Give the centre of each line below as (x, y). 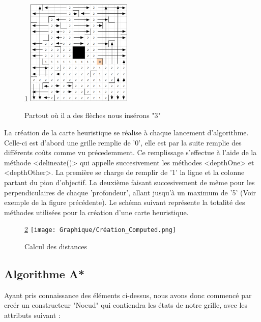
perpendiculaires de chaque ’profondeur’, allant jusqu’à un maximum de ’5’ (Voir (130, 192)
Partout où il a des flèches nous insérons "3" (93, 115)
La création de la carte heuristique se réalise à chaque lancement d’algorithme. (126, 132)
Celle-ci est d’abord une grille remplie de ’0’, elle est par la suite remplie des (123, 142)
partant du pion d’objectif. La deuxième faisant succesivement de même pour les (129, 182)
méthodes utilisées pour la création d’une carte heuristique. (96, 212)
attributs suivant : (32, 315)
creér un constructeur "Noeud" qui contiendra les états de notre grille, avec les (126, 305)
